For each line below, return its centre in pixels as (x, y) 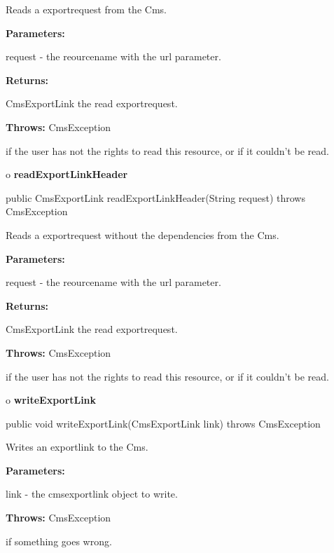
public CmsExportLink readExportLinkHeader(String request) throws (155, 197)
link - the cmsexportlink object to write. (92, 494)
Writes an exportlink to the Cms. (77, 447)
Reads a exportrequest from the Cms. (86, 9)
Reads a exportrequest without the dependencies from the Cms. (142, 234)
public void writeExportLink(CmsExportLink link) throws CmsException (163, 423)
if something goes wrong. (59, 541)
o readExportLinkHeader (67, 174)
